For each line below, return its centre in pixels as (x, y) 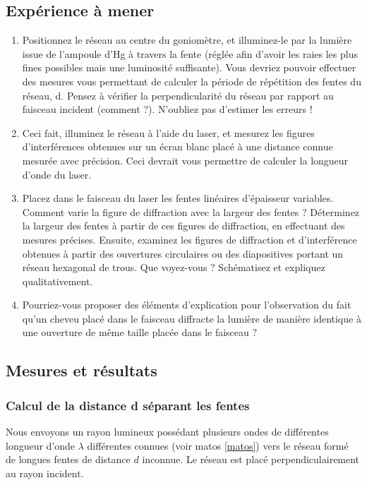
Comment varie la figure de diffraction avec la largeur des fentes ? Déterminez (191, 211)
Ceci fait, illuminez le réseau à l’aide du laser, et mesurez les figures (168, 132)
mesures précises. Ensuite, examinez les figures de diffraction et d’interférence (189, 239)
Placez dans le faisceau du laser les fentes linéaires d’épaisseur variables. (178, 198)
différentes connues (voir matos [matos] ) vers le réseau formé (218, 445)
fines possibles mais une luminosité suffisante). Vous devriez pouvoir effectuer (189, 67)
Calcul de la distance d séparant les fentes (128, 405)
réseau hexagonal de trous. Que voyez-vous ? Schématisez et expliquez (174, 267)
